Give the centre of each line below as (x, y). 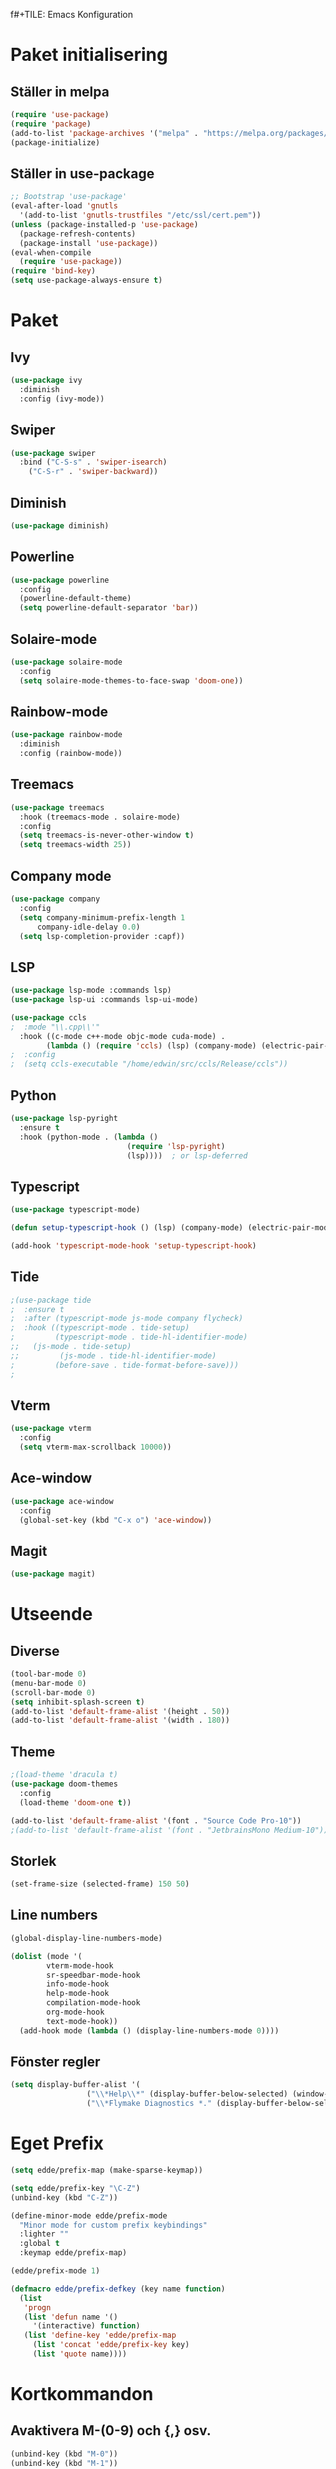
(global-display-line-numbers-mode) (86, 1938)
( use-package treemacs (57, 807)
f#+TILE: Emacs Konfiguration (71, 14)
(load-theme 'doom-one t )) (75, 1802)
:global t (39, 2244)
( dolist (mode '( (46, 1956)
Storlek (33, 1860)
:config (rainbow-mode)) (71, 754)
